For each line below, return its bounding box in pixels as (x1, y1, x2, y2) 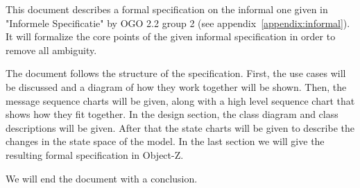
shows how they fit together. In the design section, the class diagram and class (6, 107, 338, 121)
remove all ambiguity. (6, 42, 97, 57)
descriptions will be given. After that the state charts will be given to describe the (6, 120, 354, 135)
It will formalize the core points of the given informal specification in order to (6, 29, 336, 44)
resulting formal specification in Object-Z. (6, 147, 184, 162)
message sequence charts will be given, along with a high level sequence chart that (6, 93, 355, 108)
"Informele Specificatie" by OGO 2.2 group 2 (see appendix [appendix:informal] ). (6, 15, 350, 30)
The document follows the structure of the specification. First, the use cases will (6, 66, 346, 80)
